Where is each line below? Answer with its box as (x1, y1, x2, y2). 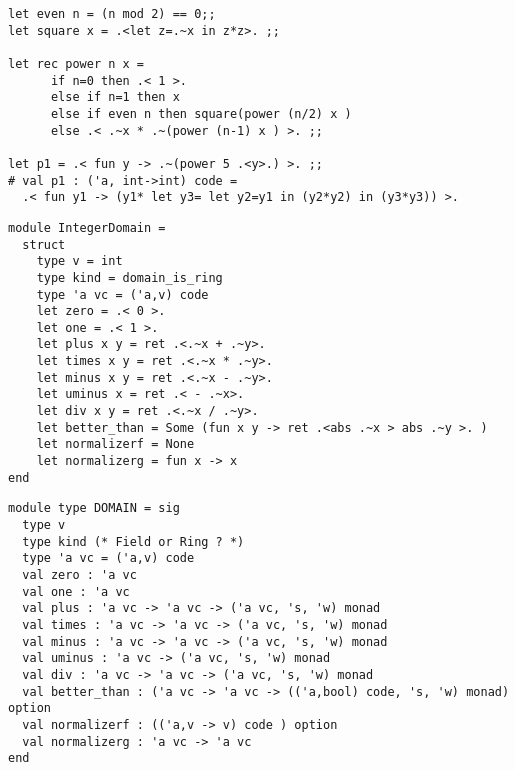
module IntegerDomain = (8, 220, 166, 235)
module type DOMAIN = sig (8, 501, 180, 516)
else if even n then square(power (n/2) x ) (50, 106, 352, 121)
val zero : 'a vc (22, 568, 137, 582)
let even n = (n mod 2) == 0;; (8, 7, 216, 21)
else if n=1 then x (50, 90, 180, 105)
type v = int (36, 254, 123, 269)
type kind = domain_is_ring (36, 270, 223, 285)
